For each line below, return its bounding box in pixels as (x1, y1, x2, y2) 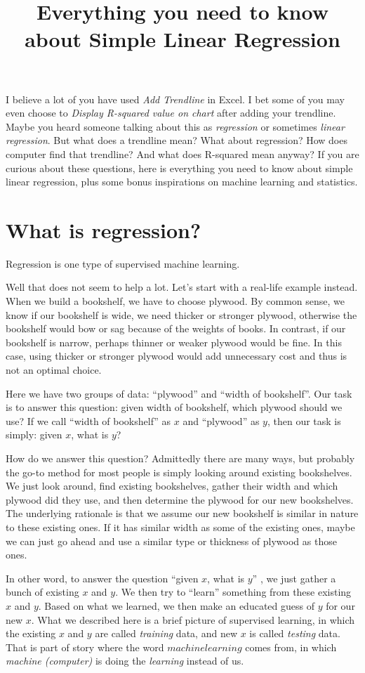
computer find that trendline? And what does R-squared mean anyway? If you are (6, 146, 359, 161)
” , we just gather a (252, 570, 336, 585)
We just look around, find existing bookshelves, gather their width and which (6, 478, 338, 493)
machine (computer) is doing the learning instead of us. (6, 653, 244, 668)
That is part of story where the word (6, 639, 164, 654)
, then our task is (267, 413, 341, 428)
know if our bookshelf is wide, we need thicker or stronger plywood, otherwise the (6, 307, 357, 322)
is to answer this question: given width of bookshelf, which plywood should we (6, 400, 343, 414)
